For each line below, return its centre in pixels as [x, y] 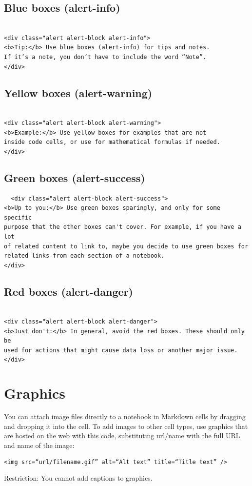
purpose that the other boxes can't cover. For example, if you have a [123, 227]
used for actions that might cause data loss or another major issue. [121, 350]
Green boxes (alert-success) [75, 177]
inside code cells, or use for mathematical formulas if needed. [112, 142]
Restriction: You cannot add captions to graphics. [78, 478]
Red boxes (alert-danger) [68, 291]
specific [18, 217]
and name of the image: [39, 445]
